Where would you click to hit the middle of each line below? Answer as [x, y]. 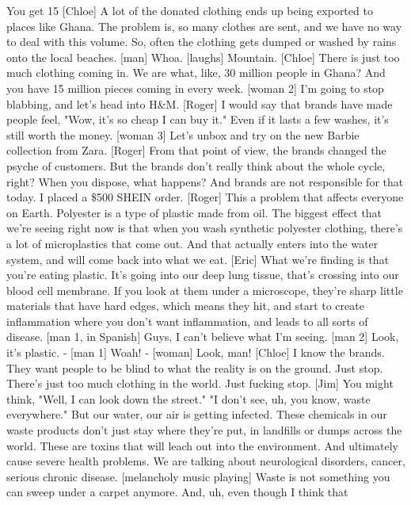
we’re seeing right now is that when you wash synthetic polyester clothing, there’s [205, 228]
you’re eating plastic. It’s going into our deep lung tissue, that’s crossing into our [203, 275]
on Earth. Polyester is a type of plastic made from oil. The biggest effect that [194, 212]
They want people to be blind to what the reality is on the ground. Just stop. [195, 367]
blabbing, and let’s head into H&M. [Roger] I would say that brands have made [200, 103]
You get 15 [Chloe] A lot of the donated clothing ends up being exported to [190, 10]
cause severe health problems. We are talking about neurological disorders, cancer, [206, 461]
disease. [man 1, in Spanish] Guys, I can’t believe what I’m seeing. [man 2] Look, [203, 337]
